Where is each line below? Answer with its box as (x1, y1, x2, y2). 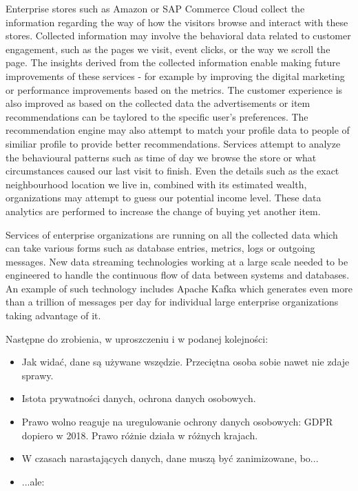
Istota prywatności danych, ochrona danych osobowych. (21, 391, 256, 405)
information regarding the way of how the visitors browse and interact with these (6, 14, 348, 29)
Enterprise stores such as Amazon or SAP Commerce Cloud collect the (6, 1, 305, 15)
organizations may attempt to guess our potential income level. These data (6, 190, 322, 205)
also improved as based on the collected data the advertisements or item (6, 96, 310, 110)
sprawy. (21, 368, 54, 382)
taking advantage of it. (6, 308, 101, 323)
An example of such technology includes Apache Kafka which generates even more (6, 281, 352, 295)
